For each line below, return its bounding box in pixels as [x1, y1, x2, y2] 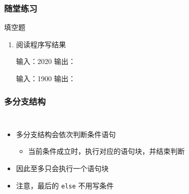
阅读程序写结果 [16, 39, 66, 49]
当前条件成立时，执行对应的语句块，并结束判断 [28, 146, 185, 156]
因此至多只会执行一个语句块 [16, 163, 109, 173]
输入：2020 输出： [16, 56, 76, 67]
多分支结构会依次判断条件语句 [16, 128, 116, 139]
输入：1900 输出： [16, 73, 76, 83]
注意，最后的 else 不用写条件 [16, 180, 114, 190]
